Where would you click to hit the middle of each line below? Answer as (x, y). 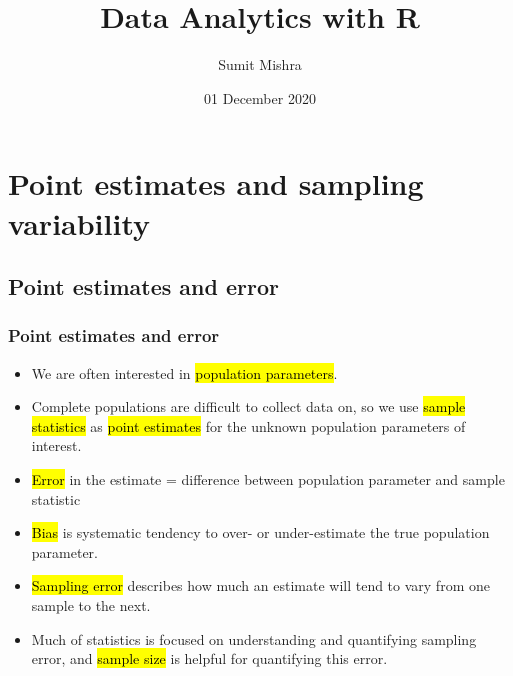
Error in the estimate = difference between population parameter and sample (268, 479)
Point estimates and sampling (216, 183)
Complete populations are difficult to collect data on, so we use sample (248, 406)
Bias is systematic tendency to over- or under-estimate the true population (260, 532)
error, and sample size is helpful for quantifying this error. (209, 658)
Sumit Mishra (260, 64)
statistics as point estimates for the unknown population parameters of (248, 425)
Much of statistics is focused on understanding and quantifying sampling (254, 638)
